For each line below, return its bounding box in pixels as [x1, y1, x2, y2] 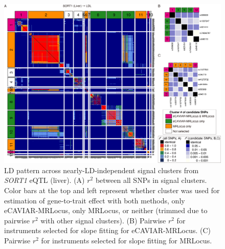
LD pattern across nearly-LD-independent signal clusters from [4, 164, 199, 175]
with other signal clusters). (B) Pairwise [40, 215, 166, 225]
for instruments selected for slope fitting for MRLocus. [41, 235, 212, 245]
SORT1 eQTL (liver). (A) [4, 175, 85, 185]
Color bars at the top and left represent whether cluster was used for [4, 184, 220, 195]
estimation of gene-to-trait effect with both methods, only [4, 195, 185, 205]
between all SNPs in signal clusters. [95, 175, 207, 185]
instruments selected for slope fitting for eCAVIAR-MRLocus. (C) [4, 225, 211, 236]
